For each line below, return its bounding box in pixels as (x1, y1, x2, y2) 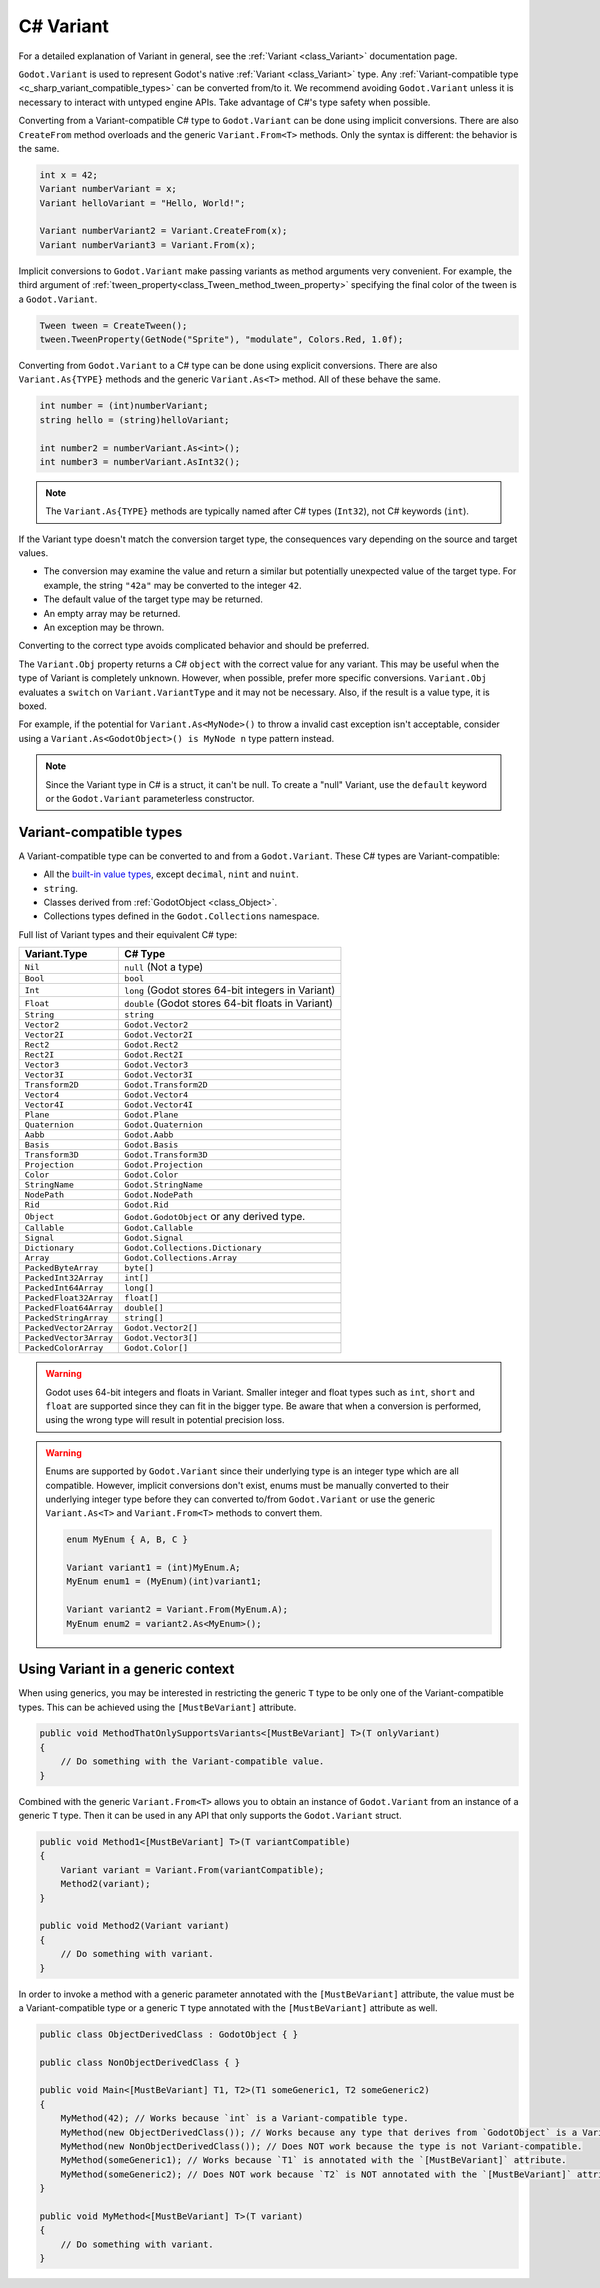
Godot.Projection (124, 1160, 204, 1170)
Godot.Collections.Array (124, 1253, 238, 1264)
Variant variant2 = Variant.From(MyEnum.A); (66, 1604, 289, 1615)
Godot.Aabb (124, 1130, 174, 1140)
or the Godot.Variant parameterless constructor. (45, 792, 255, 804)
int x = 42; (39, 169, 99, 180)
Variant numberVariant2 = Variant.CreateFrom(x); (39, 225, 288, 237)
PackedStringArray (24, 1313, 109, 1324)
